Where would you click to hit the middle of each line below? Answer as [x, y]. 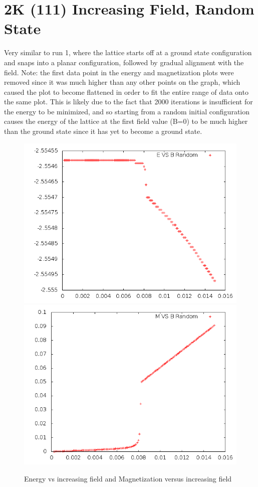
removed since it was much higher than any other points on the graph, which [122, 82]
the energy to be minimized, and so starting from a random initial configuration [127, 111]
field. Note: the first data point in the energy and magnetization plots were [119, 72]
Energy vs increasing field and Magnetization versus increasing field [128, 478]
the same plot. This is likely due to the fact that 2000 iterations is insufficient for [128, 102]
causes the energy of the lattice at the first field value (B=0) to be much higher [126, 121]
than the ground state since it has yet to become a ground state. [103, 131]
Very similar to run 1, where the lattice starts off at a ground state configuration [128, 52]
